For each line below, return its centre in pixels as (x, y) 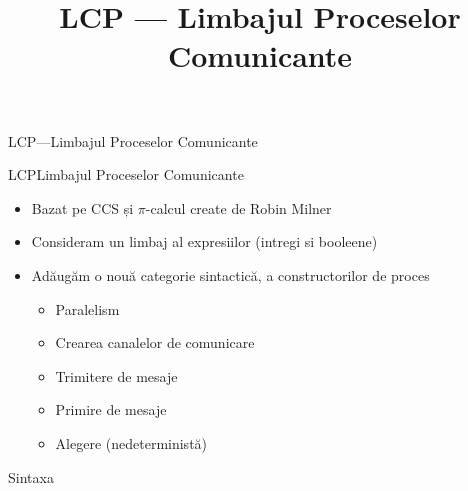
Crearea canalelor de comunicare (155, 342)
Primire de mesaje (111, 409)
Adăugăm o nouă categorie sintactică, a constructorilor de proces (230, 274)
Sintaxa (31, 476)
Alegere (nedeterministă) (131, 442)
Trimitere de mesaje (116, 375)
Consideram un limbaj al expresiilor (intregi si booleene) (204, 241)
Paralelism (87, 308)
